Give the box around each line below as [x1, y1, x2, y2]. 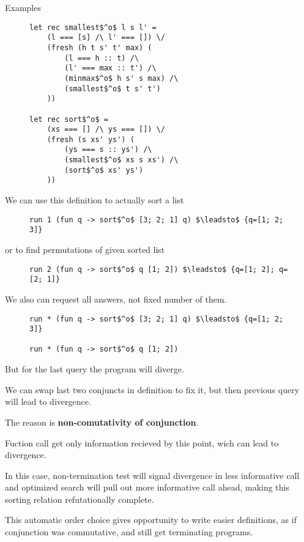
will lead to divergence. [5, 395, 91, 408]
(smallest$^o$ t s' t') [64, 84, 161, 93]
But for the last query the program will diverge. [5, 363, 184, 375]
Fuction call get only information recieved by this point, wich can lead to [5, 436, 279, 449]
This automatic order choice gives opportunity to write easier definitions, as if [5, 513, 297, 526]
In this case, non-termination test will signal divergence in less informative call [5, 469, 300, 481]
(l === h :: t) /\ [64, 53, 139, 62]
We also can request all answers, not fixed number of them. [5, 292, 227, 305]
